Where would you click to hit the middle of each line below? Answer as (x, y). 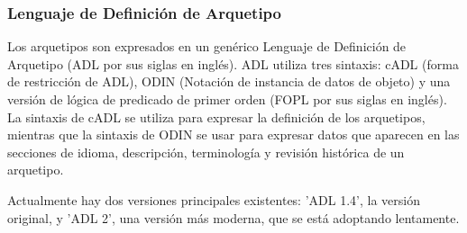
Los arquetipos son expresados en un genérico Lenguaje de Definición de (207, 46)
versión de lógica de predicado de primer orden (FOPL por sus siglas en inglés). (227, 99)
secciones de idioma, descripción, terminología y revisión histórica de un (206, 152)
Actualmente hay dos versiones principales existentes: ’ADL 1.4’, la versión (214, 199)
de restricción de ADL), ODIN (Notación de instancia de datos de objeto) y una (229, 81)
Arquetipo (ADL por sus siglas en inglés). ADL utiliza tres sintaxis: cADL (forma (233, 63)
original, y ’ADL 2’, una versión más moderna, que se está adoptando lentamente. (233, 217)
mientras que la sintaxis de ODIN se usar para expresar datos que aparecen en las (233, 134)
